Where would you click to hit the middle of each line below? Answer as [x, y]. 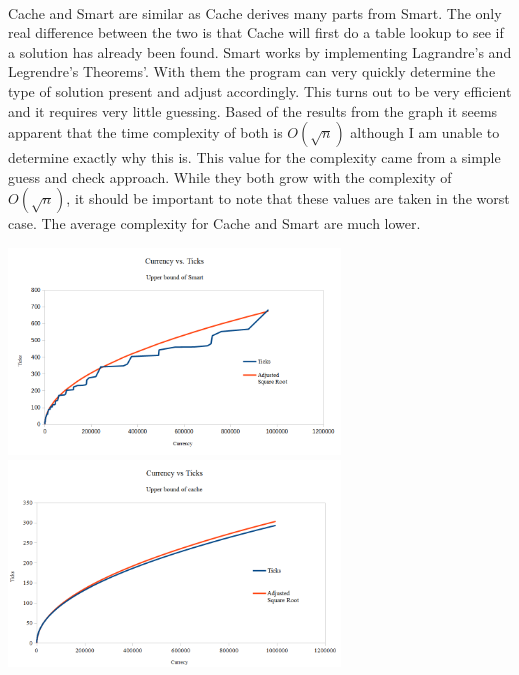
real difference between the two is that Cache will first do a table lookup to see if [256, 32]
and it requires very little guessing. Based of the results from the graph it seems [253, 110]
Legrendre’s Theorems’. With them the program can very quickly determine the [252, 71]
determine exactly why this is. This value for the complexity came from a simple [254, 157]
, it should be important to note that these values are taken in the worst [288, 198]
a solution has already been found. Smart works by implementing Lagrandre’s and [260, 51]
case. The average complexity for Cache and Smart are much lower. [214, 223]
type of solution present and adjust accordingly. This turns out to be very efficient [260, 90]
